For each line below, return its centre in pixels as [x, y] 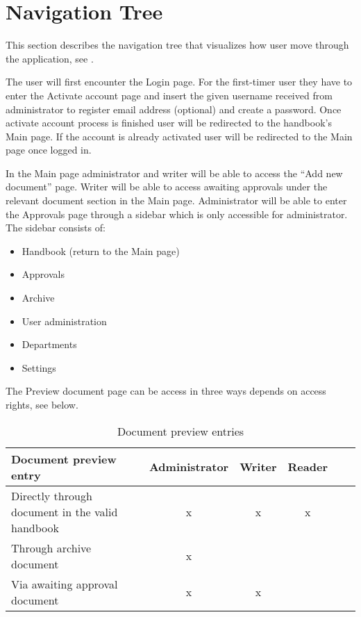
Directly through [52, 495]
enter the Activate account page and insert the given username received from [169, 95]
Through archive [51, 548]
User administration [64, 321]
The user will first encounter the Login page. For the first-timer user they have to [179, 82]
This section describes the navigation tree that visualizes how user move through [177, 45]
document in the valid [65, 511]
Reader [308, 467]
